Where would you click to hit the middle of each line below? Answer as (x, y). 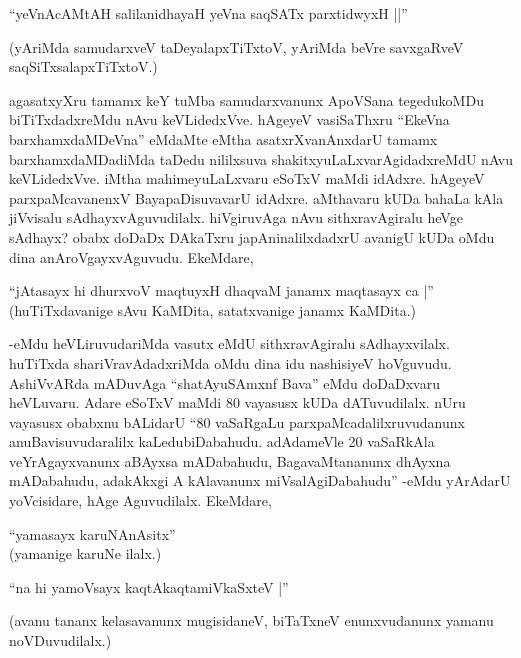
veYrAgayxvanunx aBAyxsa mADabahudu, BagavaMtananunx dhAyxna (230, 460)
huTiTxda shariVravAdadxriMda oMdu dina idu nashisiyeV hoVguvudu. (230, 362)
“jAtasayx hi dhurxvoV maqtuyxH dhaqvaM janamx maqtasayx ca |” (221, 290)
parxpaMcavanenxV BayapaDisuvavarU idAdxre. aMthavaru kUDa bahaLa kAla (256, 197)
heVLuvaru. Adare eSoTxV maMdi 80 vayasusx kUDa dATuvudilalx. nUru (237, 402)
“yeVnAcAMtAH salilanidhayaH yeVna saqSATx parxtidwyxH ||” (208, 13)
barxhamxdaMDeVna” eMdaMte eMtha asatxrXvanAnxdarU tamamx (223, 138)
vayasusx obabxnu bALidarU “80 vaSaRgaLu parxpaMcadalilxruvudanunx (237, 421)
